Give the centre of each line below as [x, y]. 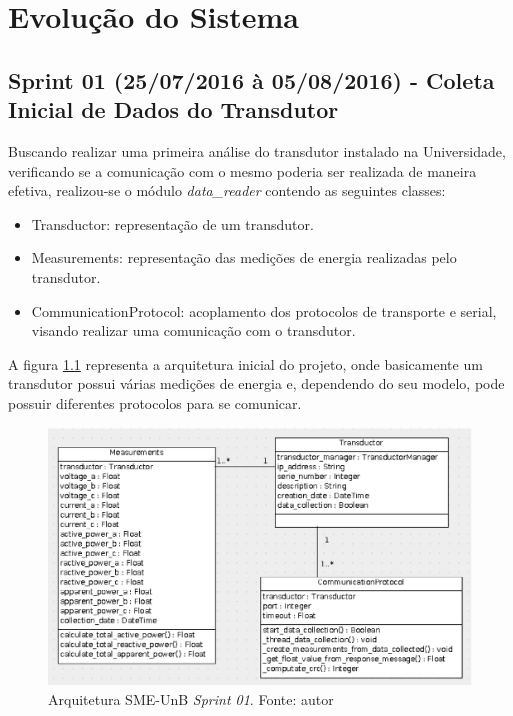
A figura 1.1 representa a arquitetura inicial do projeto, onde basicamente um [245, 363]
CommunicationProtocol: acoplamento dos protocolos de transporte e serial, [264, 310]
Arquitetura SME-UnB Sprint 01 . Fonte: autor [191, 699]
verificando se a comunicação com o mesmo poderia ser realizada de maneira [242, 170]
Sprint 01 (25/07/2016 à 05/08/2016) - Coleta [251, 79]
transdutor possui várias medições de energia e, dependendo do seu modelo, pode [256, 383]
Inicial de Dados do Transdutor [173, 109]
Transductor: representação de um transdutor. [172, 223]
